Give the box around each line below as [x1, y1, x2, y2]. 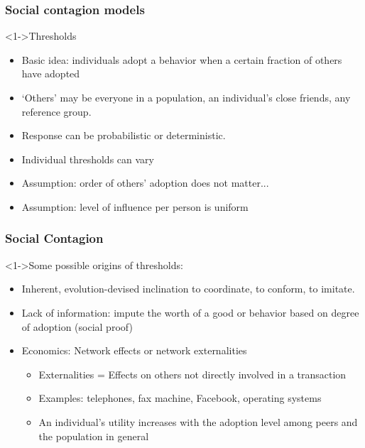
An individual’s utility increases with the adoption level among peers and [38, 414, 358, 429]
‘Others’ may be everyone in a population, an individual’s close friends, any [21, 90, 351, 104]
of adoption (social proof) [21, 319, 133, 334]
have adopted [21, 66, 80, 81]
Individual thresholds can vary [21, 151, 154, 166]
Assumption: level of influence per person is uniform [21, 199, 249, 214]
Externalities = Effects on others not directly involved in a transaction [38, 366, 347, 381]
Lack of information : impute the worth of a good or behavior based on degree [21, 305, 359, 319]
